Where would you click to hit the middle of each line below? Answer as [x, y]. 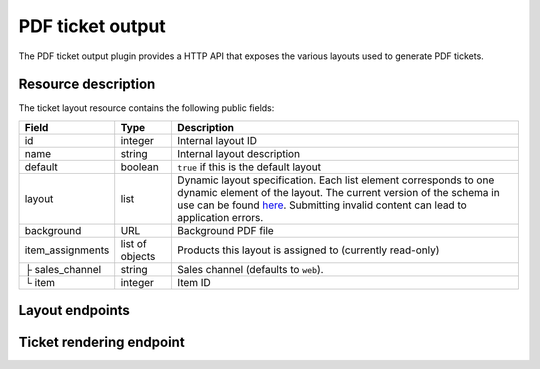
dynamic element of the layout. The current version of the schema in [338, 192]
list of [133, 243]
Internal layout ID [217, 140]
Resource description [87, 84]
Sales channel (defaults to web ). [250, 269]
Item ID [194, 282]
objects [138, 256]
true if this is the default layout [249, 167]
